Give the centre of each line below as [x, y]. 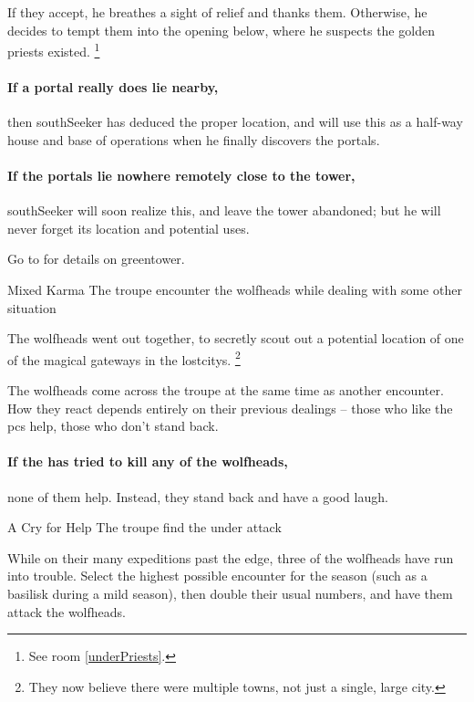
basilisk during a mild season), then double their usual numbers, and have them [230, 593]
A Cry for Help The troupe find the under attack [144, 527]
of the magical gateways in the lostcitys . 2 [124, 358]
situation [32, 307]
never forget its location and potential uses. [129, 228]
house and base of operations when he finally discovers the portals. [194, 139]
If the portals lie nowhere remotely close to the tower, [181, 176]
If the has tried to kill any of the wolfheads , [148, 461]
